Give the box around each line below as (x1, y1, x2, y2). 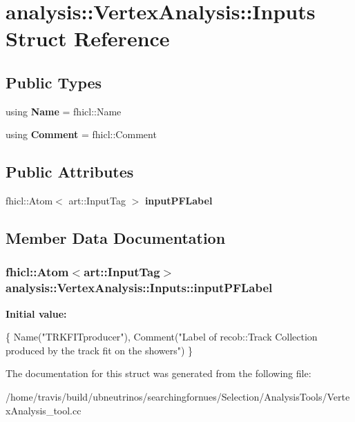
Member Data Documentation (6, 227, 226, 249)
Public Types (6, 71, 102, 93)
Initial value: (6, 306, 67, 320)
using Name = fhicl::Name (6, 104, 122, 118)
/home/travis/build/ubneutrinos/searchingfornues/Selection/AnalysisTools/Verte (6, 390, 350, 404)
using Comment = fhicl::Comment (6, 127, 157, 142)
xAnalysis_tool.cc (6, 403, 81, 417)
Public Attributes (6, 161, 134, 182)
